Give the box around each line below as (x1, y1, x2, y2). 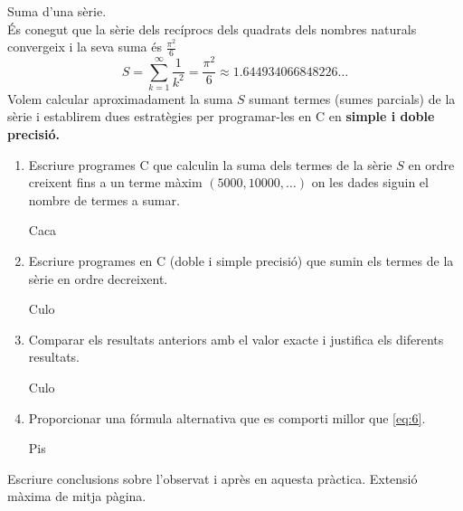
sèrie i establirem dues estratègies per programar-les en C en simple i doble (7, 107, 435, 126)
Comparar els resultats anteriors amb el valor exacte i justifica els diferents (28, 329, 444, 348)
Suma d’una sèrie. (7, 2, 107, 20)
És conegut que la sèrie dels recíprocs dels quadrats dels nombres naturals (7, 19, 417, 38)
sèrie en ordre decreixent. (28, 269, 168, 288)
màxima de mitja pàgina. (7, 487, 146, 506)
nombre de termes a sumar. (28, 190, 180, 209)
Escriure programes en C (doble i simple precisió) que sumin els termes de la (28, 251, 454, 270)
